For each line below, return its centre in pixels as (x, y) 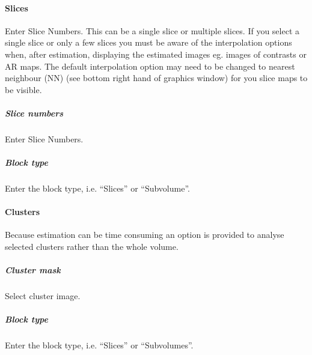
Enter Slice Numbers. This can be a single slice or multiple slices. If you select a (152, 30)
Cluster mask (33, 270)
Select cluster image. (43, 296)
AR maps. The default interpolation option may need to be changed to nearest (150, 66)
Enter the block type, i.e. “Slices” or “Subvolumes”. (99, 345)
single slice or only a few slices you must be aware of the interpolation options (148, 42)
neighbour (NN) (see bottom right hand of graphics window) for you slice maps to (156, 78)
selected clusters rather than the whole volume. (92, 247)
